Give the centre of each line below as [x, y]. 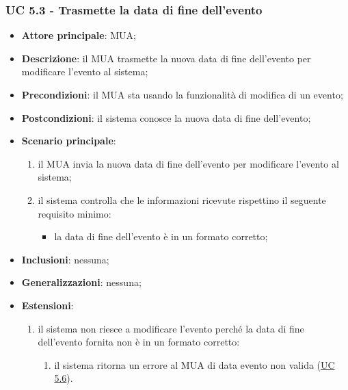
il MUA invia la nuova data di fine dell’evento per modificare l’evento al [188, 163]
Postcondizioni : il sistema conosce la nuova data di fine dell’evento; [166, 117]
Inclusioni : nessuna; [65, 259]
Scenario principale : [69, 141]
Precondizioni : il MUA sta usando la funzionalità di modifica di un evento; [182, 94]
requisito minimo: [75, 213]
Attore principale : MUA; [79, 35]
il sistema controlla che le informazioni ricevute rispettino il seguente [182, 199]
